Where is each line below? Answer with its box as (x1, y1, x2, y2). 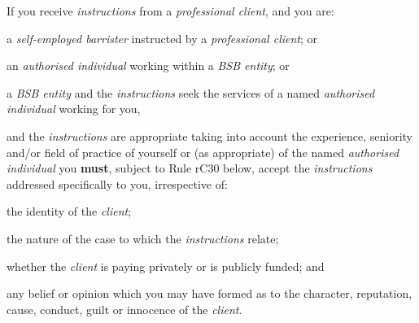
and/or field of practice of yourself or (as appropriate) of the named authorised (7, 143, 399, 160)
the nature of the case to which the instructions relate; (7, 229, 279, 247)
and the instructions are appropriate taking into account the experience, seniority (7, 127, 413, 144)
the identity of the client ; (7, 203, 132, 220)
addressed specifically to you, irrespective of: (7, 175, 228, 192)
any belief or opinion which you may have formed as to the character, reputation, (7, 285, 412, 302)
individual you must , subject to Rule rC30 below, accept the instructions (7, 159, 373, 177)
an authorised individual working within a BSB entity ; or (7, 57, 290, 74)
